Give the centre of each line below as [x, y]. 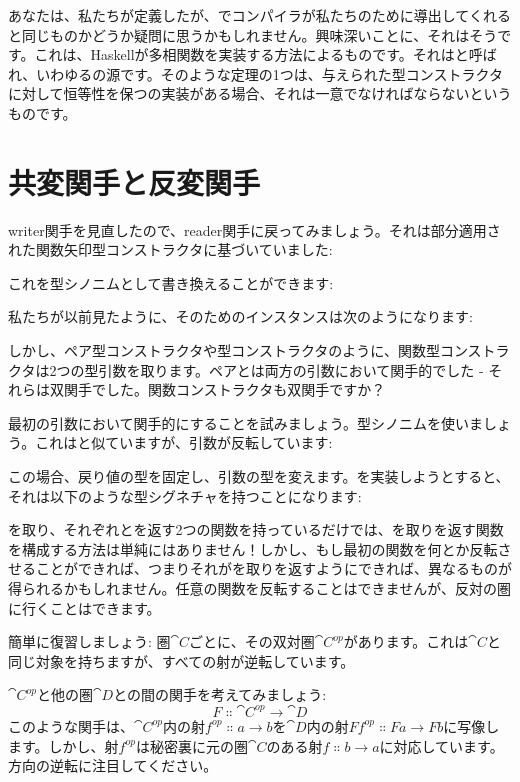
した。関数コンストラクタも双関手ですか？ [245, 389]
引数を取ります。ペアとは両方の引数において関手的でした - [291, 369]
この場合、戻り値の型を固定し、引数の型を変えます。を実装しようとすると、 [259, 476]
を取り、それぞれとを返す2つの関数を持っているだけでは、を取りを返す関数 [256, 529]
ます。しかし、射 [63, 745]
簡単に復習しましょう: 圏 [89, 641]
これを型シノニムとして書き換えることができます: [171, 282]
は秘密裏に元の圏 [191, 745]
